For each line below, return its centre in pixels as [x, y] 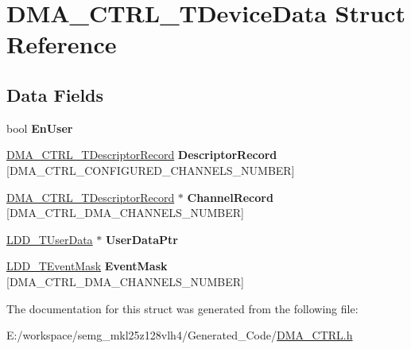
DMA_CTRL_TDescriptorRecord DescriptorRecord [142, 155]
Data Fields [55, 94]
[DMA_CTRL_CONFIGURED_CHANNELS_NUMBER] [151, 170]
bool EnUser [40, 128]
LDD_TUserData [50, 239]
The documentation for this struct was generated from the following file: [182, 308]
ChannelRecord [230, 197]
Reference [62, 44]
